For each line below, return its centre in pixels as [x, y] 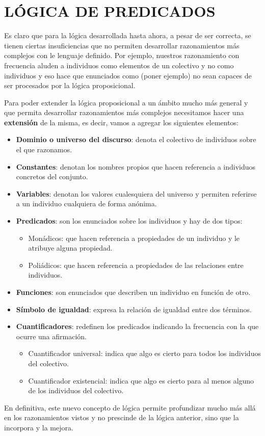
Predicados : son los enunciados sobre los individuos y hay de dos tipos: [129, 221]
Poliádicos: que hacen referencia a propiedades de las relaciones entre [136, 265]
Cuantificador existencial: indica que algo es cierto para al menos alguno [141, 380]
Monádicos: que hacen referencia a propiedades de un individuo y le [134, 238]
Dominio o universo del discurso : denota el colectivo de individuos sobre [136, 139]
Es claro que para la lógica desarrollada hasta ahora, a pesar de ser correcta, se [128, 35]
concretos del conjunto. [52, 176]
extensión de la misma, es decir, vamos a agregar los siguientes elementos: [122, 122]
